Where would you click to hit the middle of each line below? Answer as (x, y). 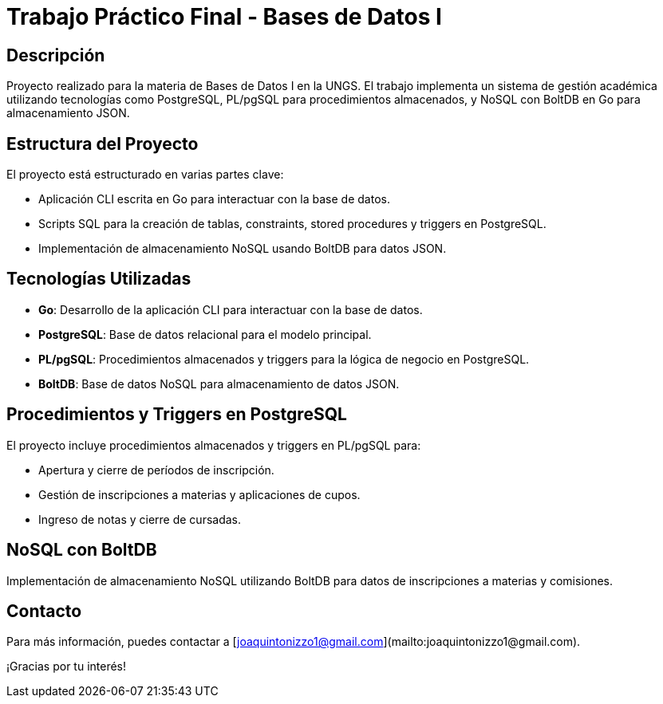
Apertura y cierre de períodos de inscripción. (156, 470)
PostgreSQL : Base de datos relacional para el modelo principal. (205, 334)
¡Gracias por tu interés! (67, 667)
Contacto (44, 611)
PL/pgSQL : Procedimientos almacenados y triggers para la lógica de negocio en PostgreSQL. (284, 359)
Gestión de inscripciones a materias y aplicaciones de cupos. (199, 494)
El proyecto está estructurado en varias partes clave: (145, 175)
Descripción (56, 55)
